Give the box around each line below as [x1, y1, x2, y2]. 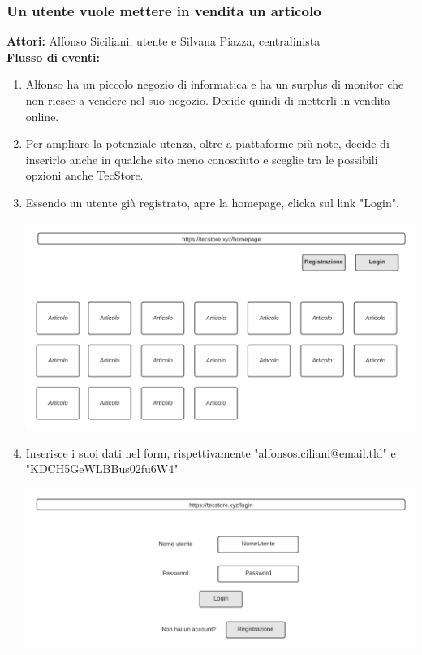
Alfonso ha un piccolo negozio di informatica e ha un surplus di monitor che [25, 76, 404, 93]
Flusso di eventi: [6, 48, 100, 65]
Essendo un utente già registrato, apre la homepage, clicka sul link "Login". [25, 193, 399, 210]
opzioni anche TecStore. [25, 167, 144, 184]
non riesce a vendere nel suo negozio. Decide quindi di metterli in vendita [25, 92, 391, 108]
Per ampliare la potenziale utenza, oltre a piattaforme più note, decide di [25, 135, 390, 152]
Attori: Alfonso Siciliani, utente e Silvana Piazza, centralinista [6, 33, 321, 50]
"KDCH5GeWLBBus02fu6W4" [25, 460, 179, 477]
